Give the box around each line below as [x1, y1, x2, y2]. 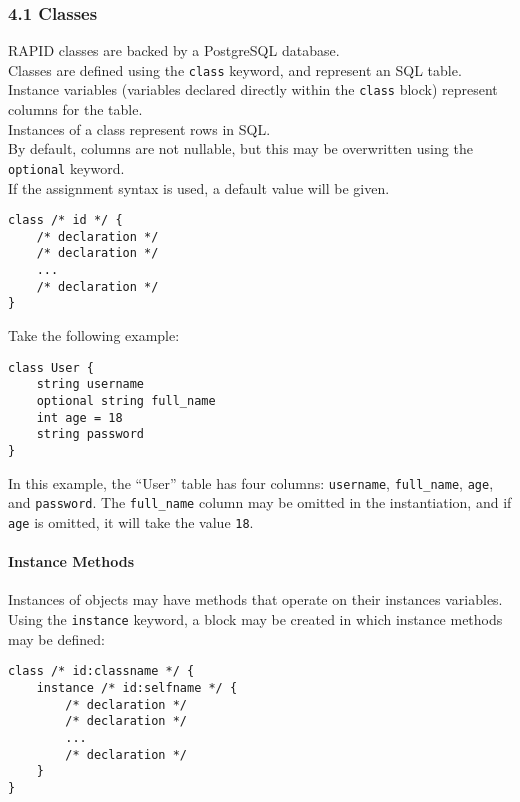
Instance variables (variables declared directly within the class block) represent [8, 79, 498, 100]
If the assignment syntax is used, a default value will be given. [8, 177, 390, 198]
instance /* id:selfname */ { [36, 680, 238, 695]
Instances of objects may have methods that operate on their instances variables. [8, 589, 503, 610]
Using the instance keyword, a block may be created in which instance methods [8, 608, 503, 629]
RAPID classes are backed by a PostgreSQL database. [8, 40, 340, 61]
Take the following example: [8, 325, 180, 346]
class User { [8, 360, 94, 375]
